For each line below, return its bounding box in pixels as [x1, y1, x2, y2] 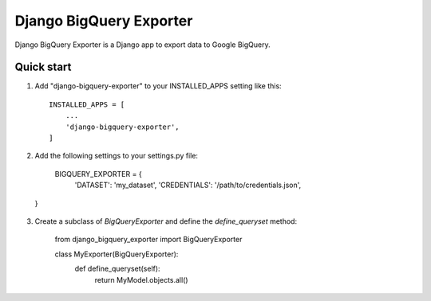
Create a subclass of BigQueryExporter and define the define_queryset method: [34, 216, 298, 226]
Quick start [14, 61, 72, 74]
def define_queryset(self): [74, 264, 160, 274]
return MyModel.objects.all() [94, 275, 188, 284]
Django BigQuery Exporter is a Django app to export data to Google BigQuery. [14, 40, 271, 49]
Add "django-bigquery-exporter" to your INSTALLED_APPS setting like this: [34, 81, 283, 91]
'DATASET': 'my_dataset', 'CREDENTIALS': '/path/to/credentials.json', [74, 180, 302, 190]
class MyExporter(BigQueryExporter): [54, 249, 179, 259]
